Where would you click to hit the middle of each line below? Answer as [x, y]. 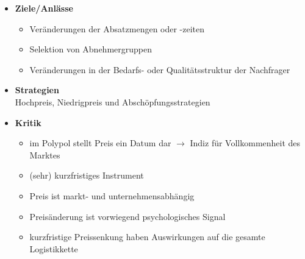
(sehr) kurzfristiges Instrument [87, 175]
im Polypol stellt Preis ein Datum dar [100, 143]
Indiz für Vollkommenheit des [245, 143]
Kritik [28, 122]
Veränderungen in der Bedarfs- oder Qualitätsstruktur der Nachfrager [160, 69]
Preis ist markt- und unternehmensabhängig [112, 195]
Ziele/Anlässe [44, 8]
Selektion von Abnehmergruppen [91, 49]
